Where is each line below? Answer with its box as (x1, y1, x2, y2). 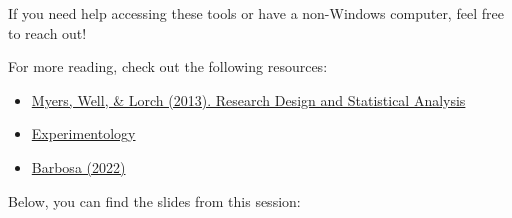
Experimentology (31, 123, 136, 144)
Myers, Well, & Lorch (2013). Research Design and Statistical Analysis (31, 89, 466, 110)
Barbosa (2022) (31, 156, 126, 177)
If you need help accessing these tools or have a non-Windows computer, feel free (8, 3, 504, 23)
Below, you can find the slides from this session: (8, 190, 301, 211)
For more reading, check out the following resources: (8, 56, 328, 77)
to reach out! (8, 22, 87, 43)
